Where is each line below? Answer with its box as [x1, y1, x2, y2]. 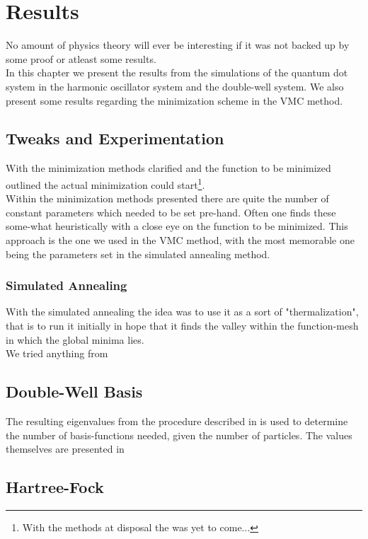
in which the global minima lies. [6, 332, 144, 347]
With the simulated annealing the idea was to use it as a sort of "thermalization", [6, 304, 359, 319]
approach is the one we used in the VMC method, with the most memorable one [6, 232, 355, 247]
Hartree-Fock [6, 476, 104, 498]
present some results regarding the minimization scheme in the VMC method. [6, 93, 343, 108]
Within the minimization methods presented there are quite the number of [6, 191, 329, 206]
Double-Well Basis [6, 381, 143, 402]
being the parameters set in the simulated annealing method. [6, 246, 270, 261]
